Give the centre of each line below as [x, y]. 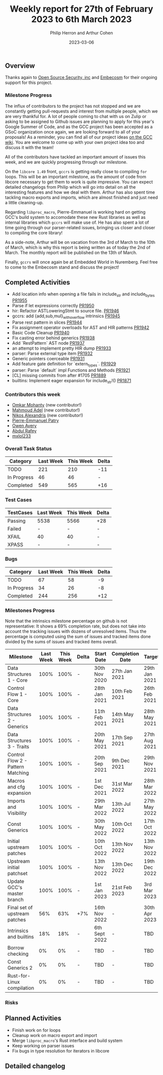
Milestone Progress [29, 95]
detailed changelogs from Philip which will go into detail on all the [70, 187]
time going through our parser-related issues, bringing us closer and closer [80, 227]
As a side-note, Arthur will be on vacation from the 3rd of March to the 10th [80, 242]
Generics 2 [20, 968]
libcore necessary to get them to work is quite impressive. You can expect [79, 182]
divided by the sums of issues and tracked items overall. [61, 642]
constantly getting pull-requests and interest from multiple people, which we [81, 111]
